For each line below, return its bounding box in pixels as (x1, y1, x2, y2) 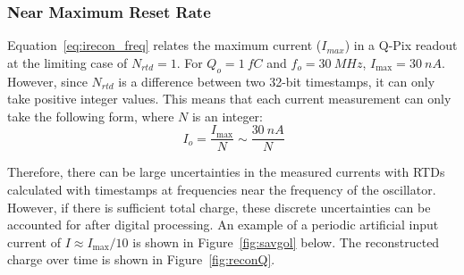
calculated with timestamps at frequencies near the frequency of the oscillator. (7, 180, 436, 199)
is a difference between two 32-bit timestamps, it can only (118, 71, 435, 90)
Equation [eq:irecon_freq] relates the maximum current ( (7, 36, 322, 54)
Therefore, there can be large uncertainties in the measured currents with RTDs (7, 162, 445, 181)
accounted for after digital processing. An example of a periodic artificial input (7, 215, 439, 234)
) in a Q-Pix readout (344, 36, 458, 54)
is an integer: (191, 106, 263, 125)
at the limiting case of (7, 53, 128, 71)
